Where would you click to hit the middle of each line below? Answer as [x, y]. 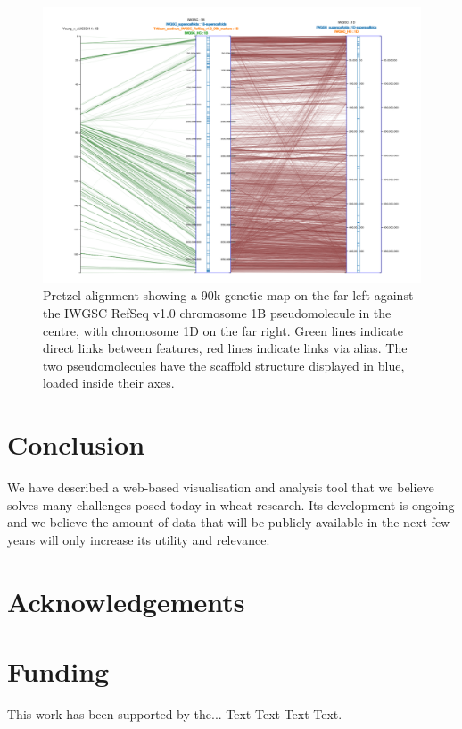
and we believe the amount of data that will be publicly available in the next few [229, 522]
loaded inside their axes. [109, 383]
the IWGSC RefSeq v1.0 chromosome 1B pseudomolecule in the [217, 313]
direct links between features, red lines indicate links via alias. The [225, 348]
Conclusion [76, 444]
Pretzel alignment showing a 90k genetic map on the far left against [228, 295]
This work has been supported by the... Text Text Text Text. [175, 714]
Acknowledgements [126, 601]
